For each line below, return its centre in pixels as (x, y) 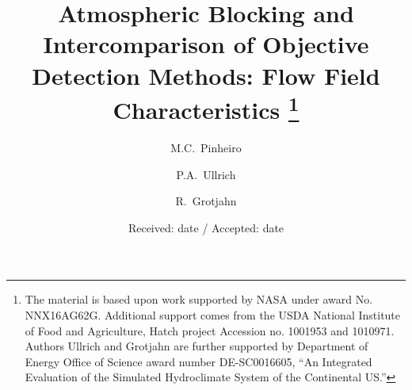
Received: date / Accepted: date (206, 227)
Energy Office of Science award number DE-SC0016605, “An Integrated (198, 361)
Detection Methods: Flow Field (206, 75)
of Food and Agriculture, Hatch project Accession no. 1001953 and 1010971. (210, 330)
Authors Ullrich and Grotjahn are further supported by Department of (196, 346)
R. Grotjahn (206, 201)
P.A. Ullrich (206, 174)
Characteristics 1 (206, 108)
